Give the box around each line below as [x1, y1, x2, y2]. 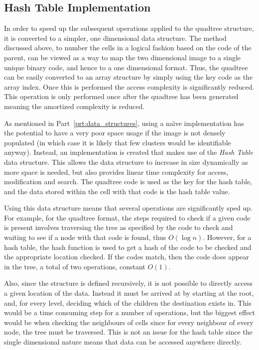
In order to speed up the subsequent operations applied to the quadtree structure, [4, 23, 254, 33]
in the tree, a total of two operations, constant [4, 261, 145, 271]
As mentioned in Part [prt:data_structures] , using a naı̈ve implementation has [4, 117, 244, 128]
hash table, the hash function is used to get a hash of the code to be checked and [4, 241, 252, 252]
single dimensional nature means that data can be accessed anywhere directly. [4, 337, 242, 347]
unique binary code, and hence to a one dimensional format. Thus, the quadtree [4, 62, 248, 72]
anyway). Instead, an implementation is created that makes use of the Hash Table [4, 147, 253, 157]
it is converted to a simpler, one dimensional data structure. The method [4, 32, 227, 43]
